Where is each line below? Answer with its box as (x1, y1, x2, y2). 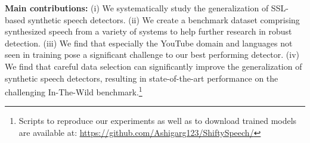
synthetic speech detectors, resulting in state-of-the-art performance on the (5, 71, 278, 84)
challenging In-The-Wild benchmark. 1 (5, 84, 142, 98)
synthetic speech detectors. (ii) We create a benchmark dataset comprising (27, 13, 300, 26)
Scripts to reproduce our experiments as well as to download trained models (18, 114, 297, 127)
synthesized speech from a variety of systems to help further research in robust (5, 25, 292, 38)
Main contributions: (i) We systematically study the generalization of (5, 2, 269, 14)
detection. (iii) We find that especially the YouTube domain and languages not (5, 36, 293, 49)
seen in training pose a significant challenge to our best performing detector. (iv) (5, 48, 300, 61)
